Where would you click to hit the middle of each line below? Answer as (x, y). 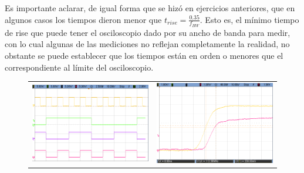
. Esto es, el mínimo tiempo (249, 19)
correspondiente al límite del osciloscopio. (79, 67)
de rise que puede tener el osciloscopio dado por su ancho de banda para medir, (148, 32)
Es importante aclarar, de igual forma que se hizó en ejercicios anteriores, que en (150, 8)
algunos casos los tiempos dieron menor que (83, 19)
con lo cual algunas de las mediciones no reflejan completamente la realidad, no (147, 44)
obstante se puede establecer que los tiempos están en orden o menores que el (144, 56)
